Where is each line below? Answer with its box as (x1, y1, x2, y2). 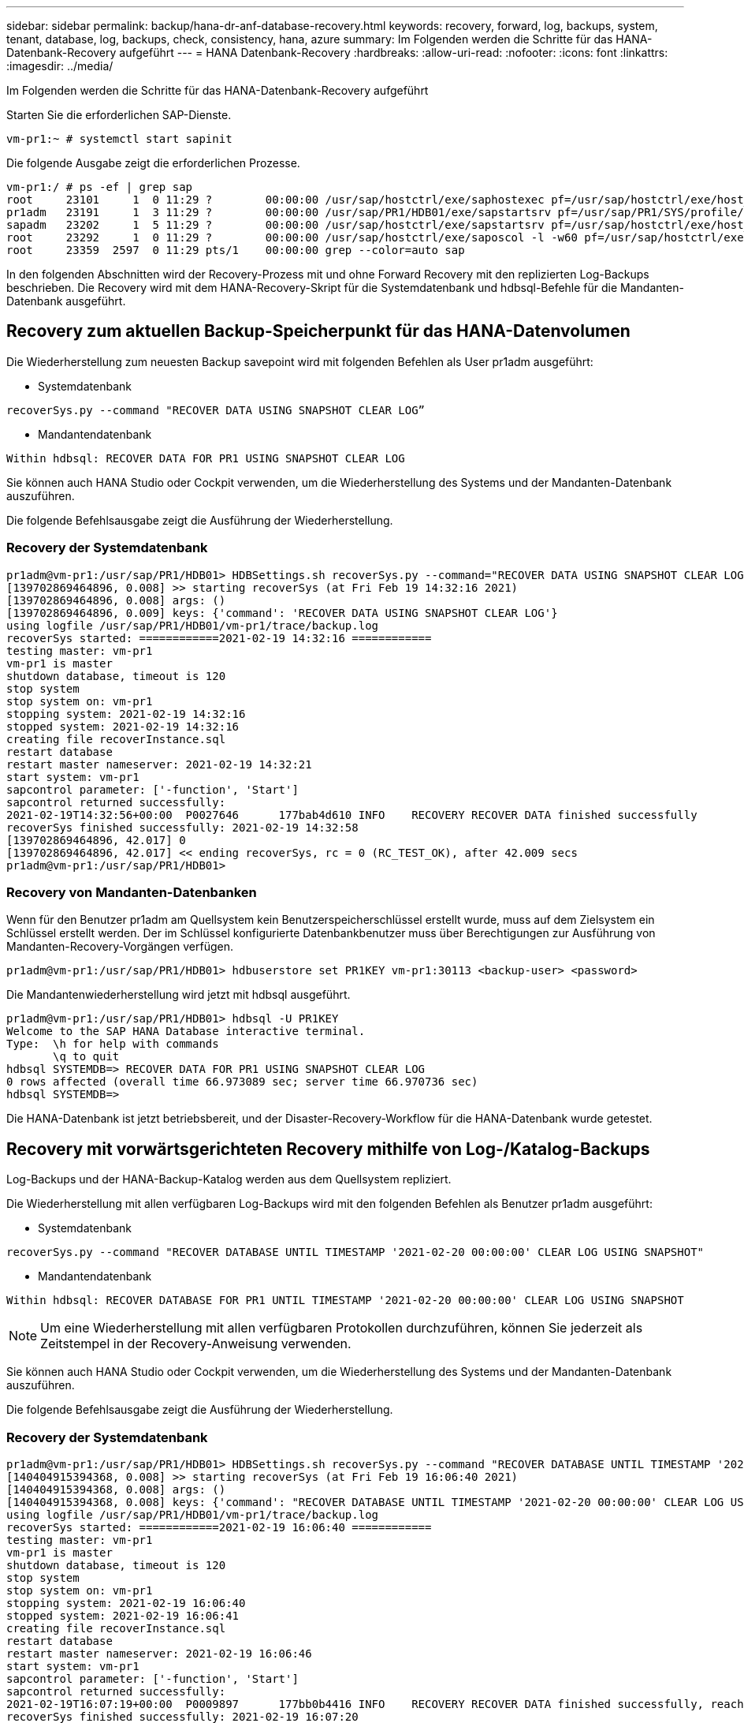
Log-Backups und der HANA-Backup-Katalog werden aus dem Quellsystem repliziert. (6, 1172, 452, 1187)
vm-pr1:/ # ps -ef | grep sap (6, 181, 193, 193)
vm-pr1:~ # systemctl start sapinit (6, 133, 232, 145)
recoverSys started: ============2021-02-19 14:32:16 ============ (6, 631, 432, 645)
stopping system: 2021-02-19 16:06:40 (6, 1596, 246, 1609)
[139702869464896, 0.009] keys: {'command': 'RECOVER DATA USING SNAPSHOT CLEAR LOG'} (6, 606, 558, 619)
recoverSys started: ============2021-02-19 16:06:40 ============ (6, 1520, 432, 1534)
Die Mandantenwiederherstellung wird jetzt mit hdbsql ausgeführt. (6, 988, 351, 1002)
